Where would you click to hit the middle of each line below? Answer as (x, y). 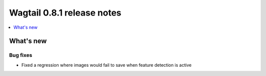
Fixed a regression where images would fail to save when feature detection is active (106, 65)
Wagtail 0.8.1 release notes (65, 13)
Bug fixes (21, 55)
